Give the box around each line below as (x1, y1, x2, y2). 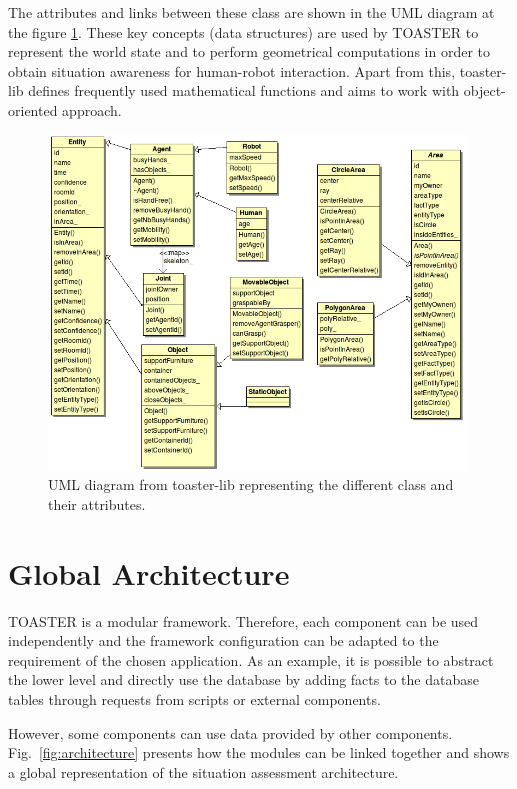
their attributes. (48, 493, 146, 514)
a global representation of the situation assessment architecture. (8, 761, 399, 782)
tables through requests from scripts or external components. (8, 689, 381, 710)
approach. (62, 99, 122, 120)
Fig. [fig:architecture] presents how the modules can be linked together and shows (8, 742, 510, 763)
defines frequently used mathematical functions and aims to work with (28, 80, 460, 101)
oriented (8, 99, 58, 120)
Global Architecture (8, 552, 290, 593)
